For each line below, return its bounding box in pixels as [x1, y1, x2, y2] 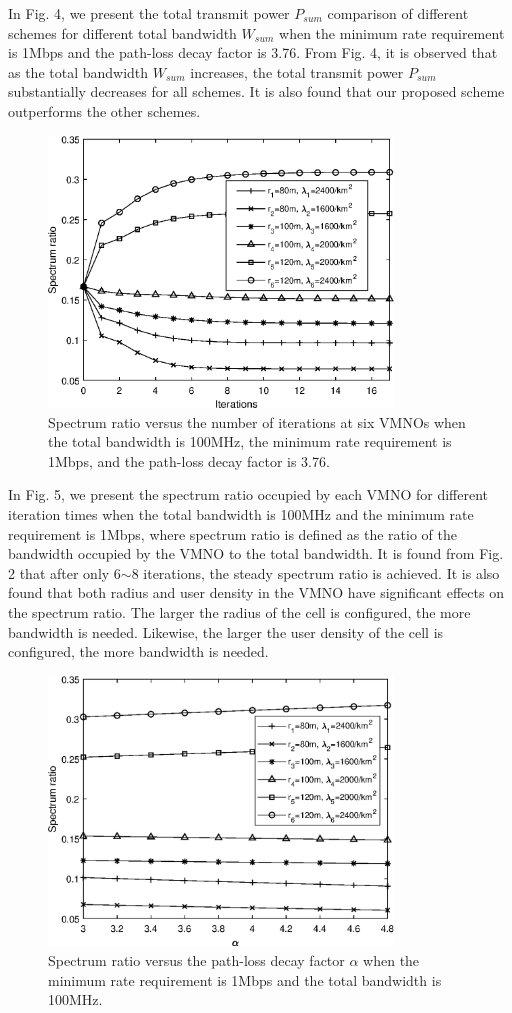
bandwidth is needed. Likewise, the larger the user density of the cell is [8, 621, 444, 642]
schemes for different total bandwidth [8, 22, 237, 43]
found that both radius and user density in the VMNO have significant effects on [8, 582, 504, 603]
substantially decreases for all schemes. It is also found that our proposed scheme [8, 81, 505, 102]
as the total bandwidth [8, 61, 149, 82]
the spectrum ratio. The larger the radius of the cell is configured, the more [8, 602, 471, 623]
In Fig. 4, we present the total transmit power [8, 3, 290, 23]
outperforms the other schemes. [8, 100, 201, 121]
